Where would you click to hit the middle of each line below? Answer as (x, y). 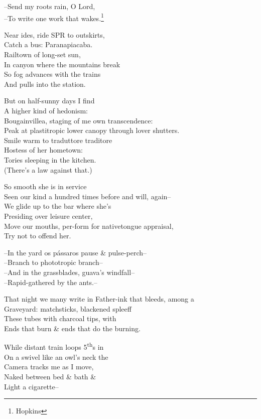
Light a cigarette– (31, 386)
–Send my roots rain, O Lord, (50, 6)
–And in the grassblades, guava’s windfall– (70, 272)
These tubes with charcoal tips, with (60, 318)
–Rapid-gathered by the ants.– (51, 282)
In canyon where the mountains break (62, 64)
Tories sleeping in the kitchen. (50, 159)
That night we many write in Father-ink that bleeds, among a (99, 299)
